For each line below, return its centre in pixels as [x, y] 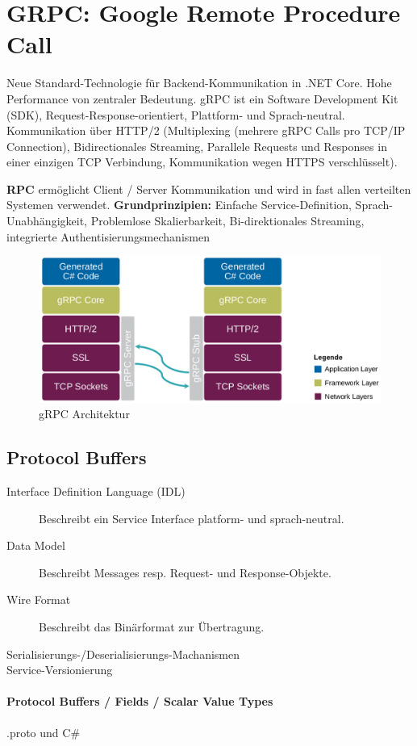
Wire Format [39, 599]
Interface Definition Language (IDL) [96, 491]
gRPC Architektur [84, 414]
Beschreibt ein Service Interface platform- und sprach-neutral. [192, 518]
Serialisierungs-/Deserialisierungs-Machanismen [123, 654]
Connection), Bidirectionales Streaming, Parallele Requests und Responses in [197, 146]
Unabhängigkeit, [47, 221]
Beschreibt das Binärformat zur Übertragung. [152, 626]
